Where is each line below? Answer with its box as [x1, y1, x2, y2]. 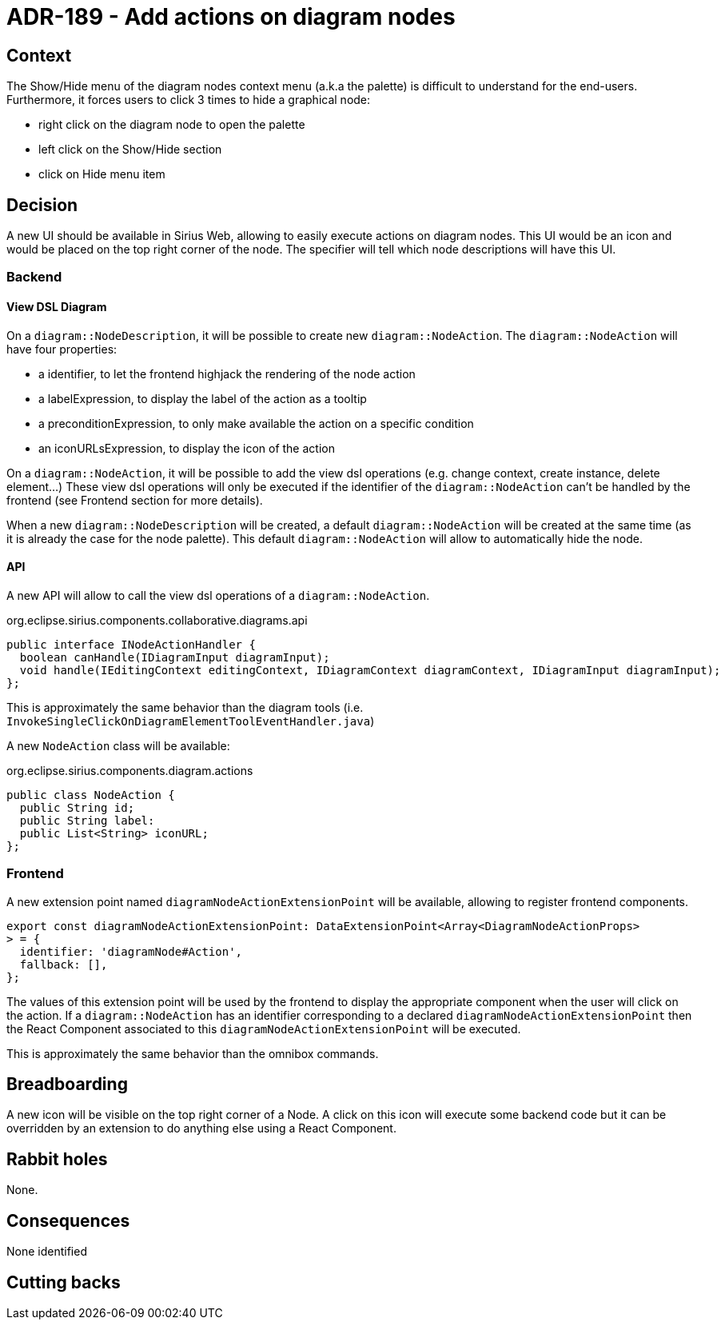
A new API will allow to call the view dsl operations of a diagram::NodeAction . [6, 588, 430, 602]
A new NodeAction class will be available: [6, 738, 230, 753]
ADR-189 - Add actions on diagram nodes [6, 3, 456, 30]
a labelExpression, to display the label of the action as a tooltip [38, 391, 367, 405]
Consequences [6, 1210, 130, 1231]
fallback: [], [19, 957, 108, 971]
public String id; [19, 801, 135, 814]
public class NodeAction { [6, 788, 175, 801]
